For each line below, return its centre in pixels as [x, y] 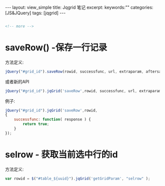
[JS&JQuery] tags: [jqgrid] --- [35, 13]
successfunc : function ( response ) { [53, 119]
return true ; [36, 124]
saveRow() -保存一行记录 [56, 48]
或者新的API [17, 81]
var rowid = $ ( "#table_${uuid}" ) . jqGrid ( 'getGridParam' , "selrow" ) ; [78, 179]
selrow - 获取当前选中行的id [61, 154]
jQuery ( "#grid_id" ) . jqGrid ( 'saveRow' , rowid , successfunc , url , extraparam [83, 91]
